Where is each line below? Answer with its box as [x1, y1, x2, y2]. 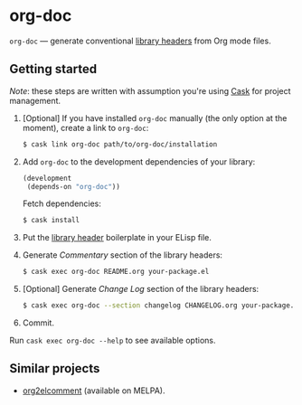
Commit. [22, 317, 54, 328]
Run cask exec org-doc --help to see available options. [9, 335, 216, 345]
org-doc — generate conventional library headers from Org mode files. [9, 35, 271, 46]
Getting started [9, 61, 98, 77]
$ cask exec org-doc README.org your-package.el [22, 268, 210, 277]
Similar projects [9, 361, 100, 376]
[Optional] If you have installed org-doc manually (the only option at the [22, 112, 288, 123]
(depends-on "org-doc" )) [26, 182, 120, 191]
